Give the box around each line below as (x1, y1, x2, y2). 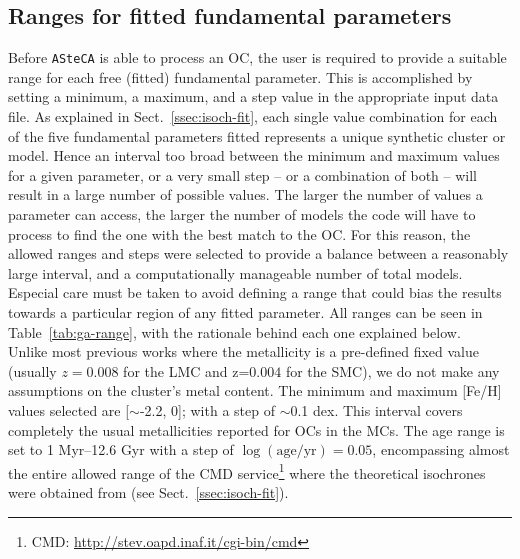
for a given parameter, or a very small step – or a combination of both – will (8, 164, 477, 185)
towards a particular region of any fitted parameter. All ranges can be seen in (8, 301, 483, 322)
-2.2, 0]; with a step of (139, 399, 275, 420)
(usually (8, 360, 57, 381)
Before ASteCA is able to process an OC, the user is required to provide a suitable (8, 47, 507, 68)
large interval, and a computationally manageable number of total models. (8, 262, 463, 283)
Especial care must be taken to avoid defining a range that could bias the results (8, 282, 502, 303)
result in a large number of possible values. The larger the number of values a (8, 184, 483, 205)
